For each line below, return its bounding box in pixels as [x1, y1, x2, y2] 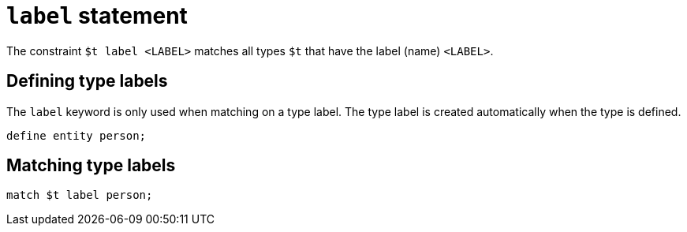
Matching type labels [6, 155, 176, 176]
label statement [6, 2, 188, 29]
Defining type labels [6, 71, 168, 92]
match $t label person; [6, 189, 153, 202]
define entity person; [6, 129, 147, 142]
